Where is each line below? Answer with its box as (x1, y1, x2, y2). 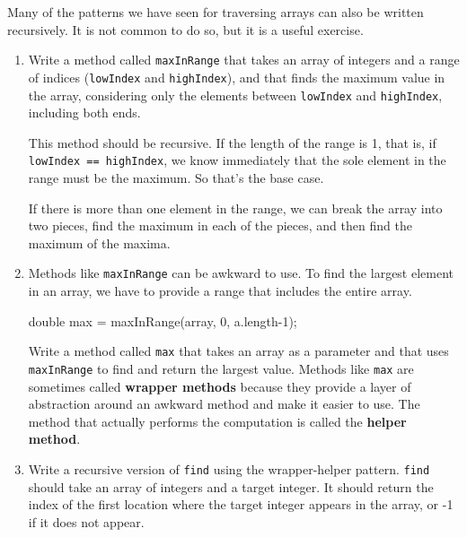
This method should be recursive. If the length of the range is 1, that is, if (28, 133, 436, 152)
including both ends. (28, 103, 141, 122)
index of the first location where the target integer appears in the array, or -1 (28, 495, 454, 514)
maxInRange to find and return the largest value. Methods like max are (28, 359, 414, 377)
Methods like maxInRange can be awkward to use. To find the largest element (28, 264, 454, 282)
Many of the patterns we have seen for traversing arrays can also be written (7, 3, 424, 21)
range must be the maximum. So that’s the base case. (28, 169, 324, 186)
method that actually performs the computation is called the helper (28, 411, 407, 430)
